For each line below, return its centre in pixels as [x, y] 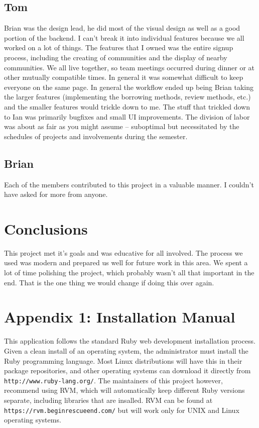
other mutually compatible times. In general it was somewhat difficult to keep [124, 77]
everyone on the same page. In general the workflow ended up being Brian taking [129, 87]
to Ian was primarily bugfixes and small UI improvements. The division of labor [127, 116]
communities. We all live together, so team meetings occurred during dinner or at [129, 67]
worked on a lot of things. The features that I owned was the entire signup [119, 47]
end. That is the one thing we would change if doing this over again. [109, 282]
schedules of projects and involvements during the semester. [96, 136]
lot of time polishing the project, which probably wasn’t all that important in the [129, 273]
